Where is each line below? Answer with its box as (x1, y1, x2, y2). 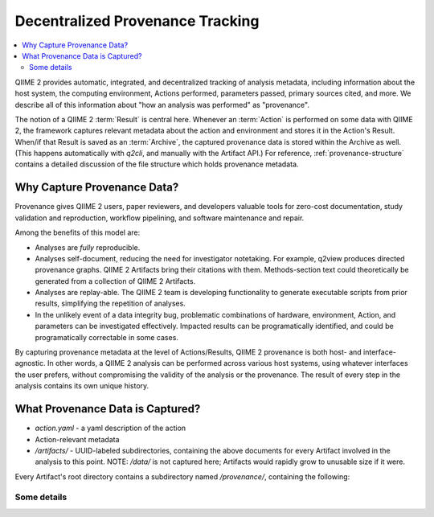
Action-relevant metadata (35, 434, 120, 444)
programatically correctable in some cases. (35, 332, 178, 342)
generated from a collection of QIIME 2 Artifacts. (35, 276, 196, 285)
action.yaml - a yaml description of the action (35, 423, 186, 433)
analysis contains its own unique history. (14, 381, 149, 391)
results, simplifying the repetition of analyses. (35, 298, 186, 309)
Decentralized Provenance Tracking (14, 12, 260, 30)
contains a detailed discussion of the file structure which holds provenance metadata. (14, 159, 299, 169)
